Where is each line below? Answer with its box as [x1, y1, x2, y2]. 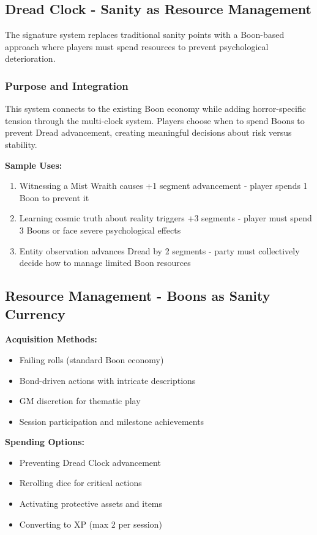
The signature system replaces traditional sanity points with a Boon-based [5, 28, 285, 41]
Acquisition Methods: [5, 333, 97, 345]
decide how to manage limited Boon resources [19, 256, 191, 269]
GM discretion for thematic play [19, 394, 141, 407]
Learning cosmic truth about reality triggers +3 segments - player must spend [19, 212, 312, 224]
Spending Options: [5, 435, 85, 448]
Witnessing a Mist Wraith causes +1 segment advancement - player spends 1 [19, 179, 308, 192]
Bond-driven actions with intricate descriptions [19, 374, 196, 386]
